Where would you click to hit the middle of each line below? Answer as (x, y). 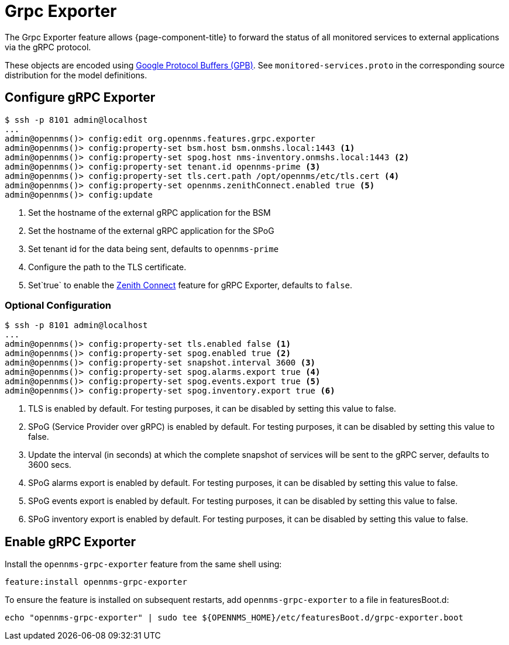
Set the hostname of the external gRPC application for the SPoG (151, 230)
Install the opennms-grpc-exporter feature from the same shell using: (143, 564)
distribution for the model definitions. (76, 75)
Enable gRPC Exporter (70, 541)
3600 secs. (50, 465)
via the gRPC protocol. (48, 47)
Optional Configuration (58, 305)
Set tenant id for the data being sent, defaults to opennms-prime (154, 249)
